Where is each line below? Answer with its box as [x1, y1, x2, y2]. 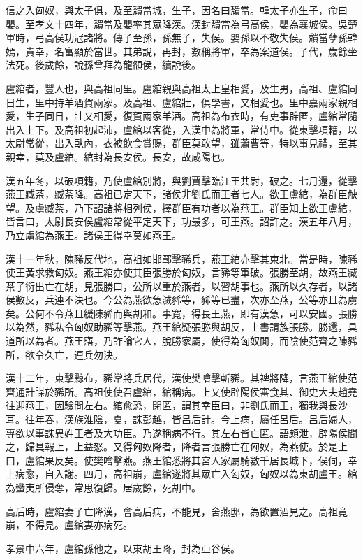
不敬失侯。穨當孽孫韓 [259, 30, 357, 45]
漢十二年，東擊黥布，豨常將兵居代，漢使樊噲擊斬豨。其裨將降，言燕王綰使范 [6, 371, 357, 385]
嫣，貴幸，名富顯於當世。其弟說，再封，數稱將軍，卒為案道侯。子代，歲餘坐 [6, 43, 357, 58]
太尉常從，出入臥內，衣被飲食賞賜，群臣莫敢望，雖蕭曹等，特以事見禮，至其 [6, 136, 357, 150]
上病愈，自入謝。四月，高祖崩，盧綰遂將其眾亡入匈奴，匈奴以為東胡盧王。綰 [6, 466, 357, 481]
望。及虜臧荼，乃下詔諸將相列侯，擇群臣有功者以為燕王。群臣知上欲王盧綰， [6, 200, 357, 215]
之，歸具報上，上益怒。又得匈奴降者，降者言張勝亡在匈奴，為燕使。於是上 [6, 439, 348, 454]
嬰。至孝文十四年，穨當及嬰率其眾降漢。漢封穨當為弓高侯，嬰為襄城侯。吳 [6, 16, 348, 31]
